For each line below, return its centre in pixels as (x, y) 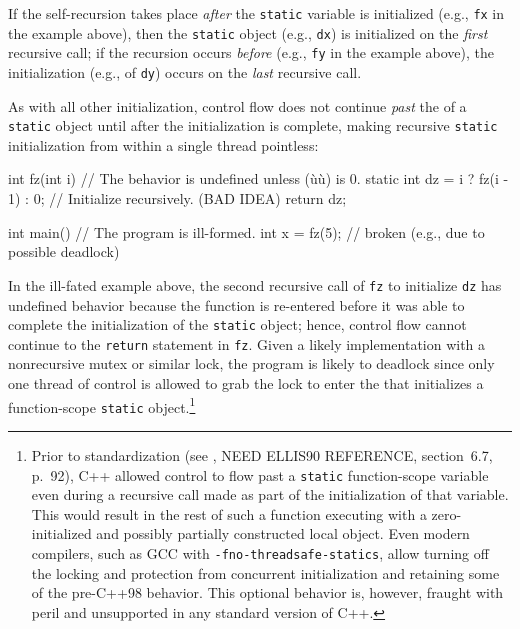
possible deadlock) (64, 251)
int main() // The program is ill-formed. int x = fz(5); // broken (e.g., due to (246, 231)
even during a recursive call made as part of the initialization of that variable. (270, 494)
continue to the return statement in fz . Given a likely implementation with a (247, 343)
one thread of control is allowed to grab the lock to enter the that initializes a (246, 383)
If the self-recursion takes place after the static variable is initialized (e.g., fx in (256, 13)
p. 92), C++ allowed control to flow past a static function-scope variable (260, 474)
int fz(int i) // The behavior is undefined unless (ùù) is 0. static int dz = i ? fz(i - (258, 178)
